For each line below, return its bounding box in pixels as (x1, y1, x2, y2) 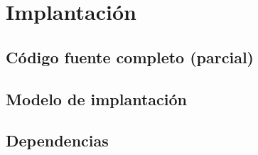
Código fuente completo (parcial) (6, 46, 254, 68)
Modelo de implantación (6, 87, 187, 109)
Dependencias (6, 129, 109, 151)
